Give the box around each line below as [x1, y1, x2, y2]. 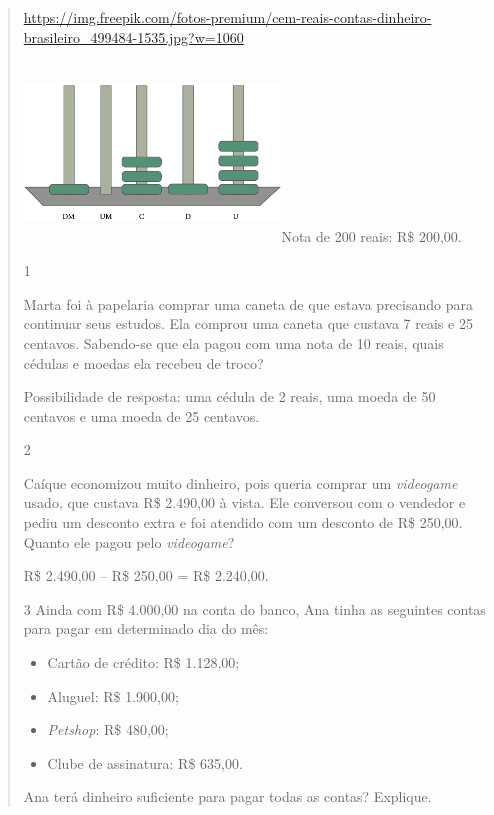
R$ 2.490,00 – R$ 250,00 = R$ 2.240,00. [23, 565, 269, 586]
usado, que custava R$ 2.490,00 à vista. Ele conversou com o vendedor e [23, 492, 466, 513]
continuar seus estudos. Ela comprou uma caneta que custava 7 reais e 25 [23, 313, 473, 334]
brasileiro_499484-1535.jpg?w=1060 [23, 26, 244, 47]
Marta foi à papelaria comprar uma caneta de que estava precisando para [23, 293, 473, 314]
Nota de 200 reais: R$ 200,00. [281, 226, 462, 247]
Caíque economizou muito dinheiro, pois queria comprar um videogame [23, 472, 458, 493]
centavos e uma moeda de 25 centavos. [23, 405, 260, 426]
